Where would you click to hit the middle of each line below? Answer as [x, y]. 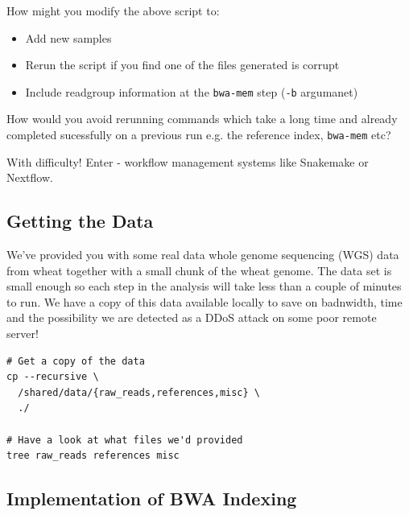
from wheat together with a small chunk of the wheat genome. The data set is [199, 270]
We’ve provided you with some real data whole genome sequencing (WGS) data [203, 255]
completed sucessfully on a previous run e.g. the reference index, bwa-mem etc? [199, 135]
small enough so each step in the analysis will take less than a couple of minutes [204, 286]
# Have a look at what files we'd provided [125, 440]
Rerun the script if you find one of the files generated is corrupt [182, 65]
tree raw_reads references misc [93, 456]
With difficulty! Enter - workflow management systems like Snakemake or [188, 161]
